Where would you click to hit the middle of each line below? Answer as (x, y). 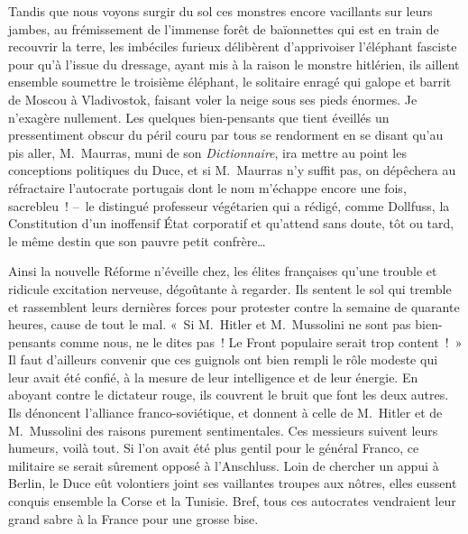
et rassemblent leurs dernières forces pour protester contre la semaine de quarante (234, 306)
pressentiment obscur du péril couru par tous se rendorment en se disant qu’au (226, 135)
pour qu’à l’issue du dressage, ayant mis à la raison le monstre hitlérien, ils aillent (234, 64)
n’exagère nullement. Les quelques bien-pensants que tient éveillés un (199, 117)
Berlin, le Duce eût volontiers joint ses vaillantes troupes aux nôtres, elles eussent (233, 483)
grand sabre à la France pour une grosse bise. (133, 518)
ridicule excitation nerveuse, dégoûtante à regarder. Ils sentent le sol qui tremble (230, 288)
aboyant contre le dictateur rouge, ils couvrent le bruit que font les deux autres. (229, 395)
